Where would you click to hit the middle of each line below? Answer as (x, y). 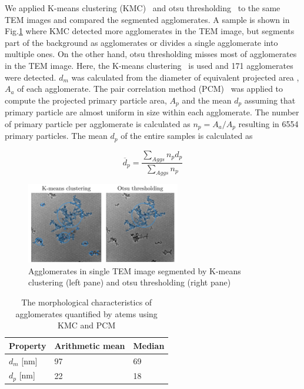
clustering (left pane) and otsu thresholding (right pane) (130, 282)
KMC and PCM (87, 325)
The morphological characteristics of (87, 302)
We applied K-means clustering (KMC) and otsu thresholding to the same (143, 8)
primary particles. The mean (56, 136)
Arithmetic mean (90, 345)
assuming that (270, 100)
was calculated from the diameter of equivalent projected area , (185, 77)
